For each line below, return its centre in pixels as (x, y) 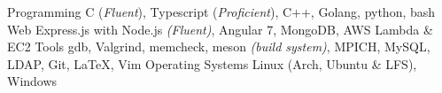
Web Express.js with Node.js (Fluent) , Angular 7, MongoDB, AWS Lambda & (220, 29)
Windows (32, 81)
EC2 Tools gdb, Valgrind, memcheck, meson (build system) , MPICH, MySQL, (219, 46)
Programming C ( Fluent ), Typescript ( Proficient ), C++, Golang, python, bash (221, 12)
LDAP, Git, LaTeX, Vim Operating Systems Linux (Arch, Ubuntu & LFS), (212, 63)
